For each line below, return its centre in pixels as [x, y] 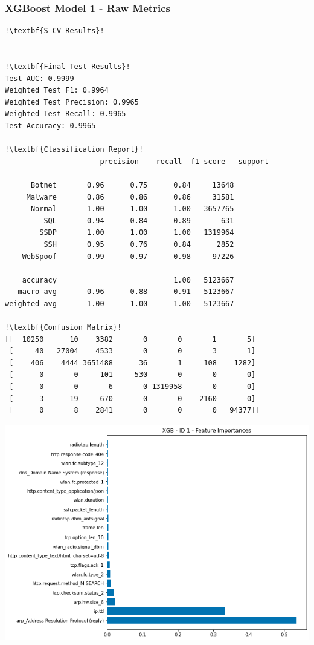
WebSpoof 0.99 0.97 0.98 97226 [128, 256]
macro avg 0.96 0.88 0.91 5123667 [126, 292]
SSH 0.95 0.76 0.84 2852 [139, 244]
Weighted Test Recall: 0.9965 [66, 114]
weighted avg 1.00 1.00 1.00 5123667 [120, 303]
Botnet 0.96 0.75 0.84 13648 [132, 185]
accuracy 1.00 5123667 [128, 280]
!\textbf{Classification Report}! [74, 150]
